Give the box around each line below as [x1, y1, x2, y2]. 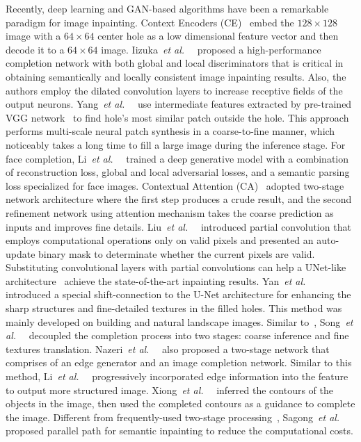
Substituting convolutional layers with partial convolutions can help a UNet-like [6, 260, 346, 275]
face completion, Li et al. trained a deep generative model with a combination [6, 151, 349, 165]
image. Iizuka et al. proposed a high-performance [101, 42, 321, 56]
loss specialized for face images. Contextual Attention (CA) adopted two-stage [6, 178, 344, 193]
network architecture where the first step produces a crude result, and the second [6, 192, 352, 206]
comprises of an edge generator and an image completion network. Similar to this [6, 355, 352, 370]
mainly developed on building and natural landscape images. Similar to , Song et [6, 314, 353, 329]
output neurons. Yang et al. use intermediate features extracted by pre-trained [6, 97, 352, 111]
